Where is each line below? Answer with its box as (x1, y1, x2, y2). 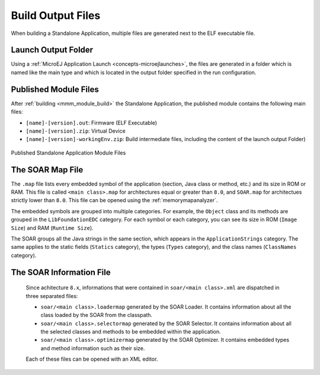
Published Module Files (11, 84, 99, 94)
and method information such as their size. (40, 344, 145, 352)
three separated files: (25, 292, 78, 299)
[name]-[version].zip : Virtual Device (25, 127, 126, 134)
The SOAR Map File (11, 165, 84, 175)
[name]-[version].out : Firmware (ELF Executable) (25, 119, 157, 126)
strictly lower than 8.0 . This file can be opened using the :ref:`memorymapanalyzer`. (11, 197, 218, 204)
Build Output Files (11, 9, 101, 22)
